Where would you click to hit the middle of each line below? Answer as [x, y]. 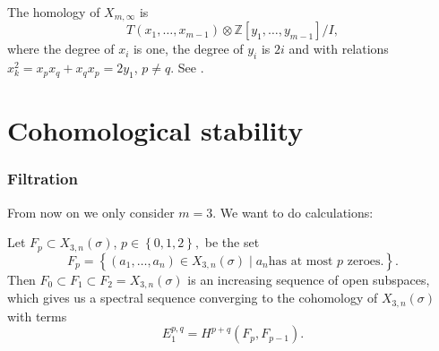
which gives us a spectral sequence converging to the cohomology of [193, 298]
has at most [301, 261]
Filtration [43, 179]
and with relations [339, 49]
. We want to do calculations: [293, 212]
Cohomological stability [155, 130]
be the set [232, 242]
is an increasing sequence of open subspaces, [309, 279]
